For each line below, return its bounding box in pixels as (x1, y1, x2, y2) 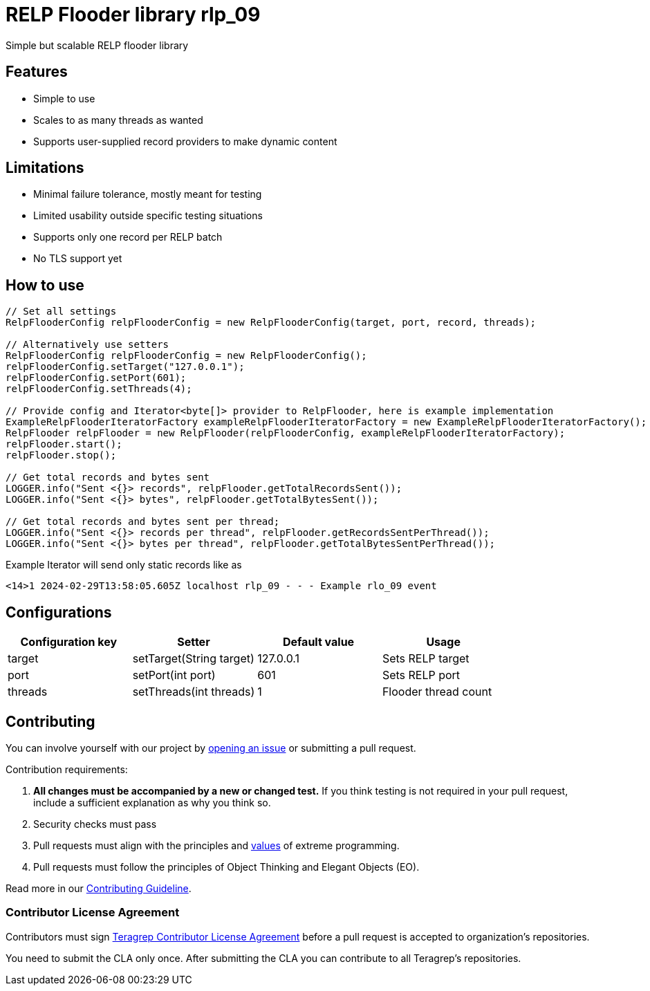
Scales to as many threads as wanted (33, 113, 203, 126)
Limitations (6, 159, 84, 177)
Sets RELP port (382, 668, 461, 683)
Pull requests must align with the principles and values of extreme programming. (33, 839, 400, 851)
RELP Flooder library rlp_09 (6, 3, 261, 26)
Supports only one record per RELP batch (33, 231, 223, 243)
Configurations (6, 603, 112, 621)
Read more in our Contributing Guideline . (6, 882, 192, 894)
